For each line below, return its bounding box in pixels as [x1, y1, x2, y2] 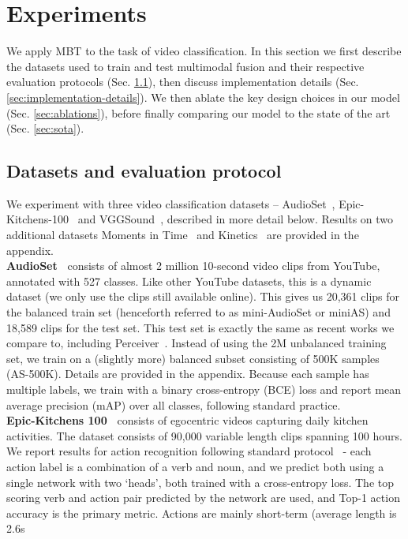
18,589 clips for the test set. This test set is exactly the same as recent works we [6, 319, 395, 335]
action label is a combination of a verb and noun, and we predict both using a [6, 458, 384, 474]
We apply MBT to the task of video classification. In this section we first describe [6, 43, 402, 59]
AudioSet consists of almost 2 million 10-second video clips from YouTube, [6, 257, 380, 274]
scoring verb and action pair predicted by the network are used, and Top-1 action [6, 489, 400, 506]
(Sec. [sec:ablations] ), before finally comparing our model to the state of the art [6, 104, 391, 121]
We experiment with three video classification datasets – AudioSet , [6, 195, 335, 211]
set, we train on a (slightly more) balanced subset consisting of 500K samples [6, 350, 380, 366]
